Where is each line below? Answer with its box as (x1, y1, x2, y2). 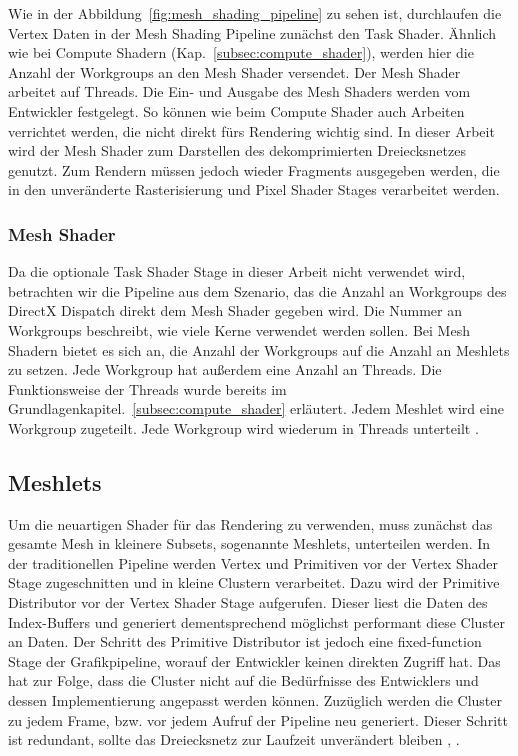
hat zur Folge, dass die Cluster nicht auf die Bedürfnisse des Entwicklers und (8, 670, 479, 691)
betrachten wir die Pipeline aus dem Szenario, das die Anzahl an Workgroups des (8, 280, 507, 301)
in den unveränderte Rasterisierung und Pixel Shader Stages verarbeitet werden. (8, 179, 500, 200)
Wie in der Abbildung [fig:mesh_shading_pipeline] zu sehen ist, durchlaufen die (8, 3, 502, 23)
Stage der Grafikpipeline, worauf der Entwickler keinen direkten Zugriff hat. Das (8, 650, 501, 671)
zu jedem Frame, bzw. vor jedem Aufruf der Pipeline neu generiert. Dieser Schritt (8, 709, 508, 730)
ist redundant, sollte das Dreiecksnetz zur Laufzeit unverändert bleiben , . (8, 729, 460, 750)
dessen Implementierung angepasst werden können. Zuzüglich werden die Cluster (8, 690, 503, 711)
